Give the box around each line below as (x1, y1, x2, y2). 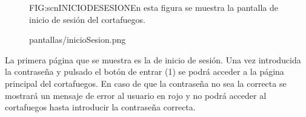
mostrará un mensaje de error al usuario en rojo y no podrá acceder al (5, 89, 267, 101)
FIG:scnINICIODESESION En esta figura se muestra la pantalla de (29, 1, 278, 13)
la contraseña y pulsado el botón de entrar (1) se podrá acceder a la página (5, 65, 284, 78)
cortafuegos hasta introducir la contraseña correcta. (5, 101, 196, 113)
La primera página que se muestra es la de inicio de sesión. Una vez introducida (5, 53, 301, 66)
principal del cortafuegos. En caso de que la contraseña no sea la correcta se (5, 77, 287, 89)
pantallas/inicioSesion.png (29, 33, 126, 46)
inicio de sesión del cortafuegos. (29, 13, 145, 25)
